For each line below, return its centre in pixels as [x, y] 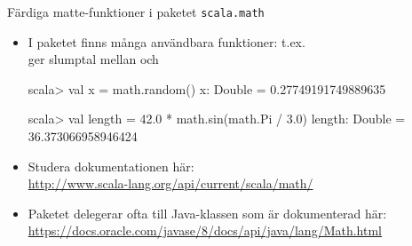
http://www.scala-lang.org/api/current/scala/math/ [170, 183]
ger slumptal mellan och [93, 59]
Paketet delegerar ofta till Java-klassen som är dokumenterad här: [207, 213]
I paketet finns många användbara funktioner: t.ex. [166, 41]
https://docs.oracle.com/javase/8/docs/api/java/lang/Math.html [205, 230]
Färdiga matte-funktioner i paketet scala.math [136, 12]
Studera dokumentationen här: [111, 166]
